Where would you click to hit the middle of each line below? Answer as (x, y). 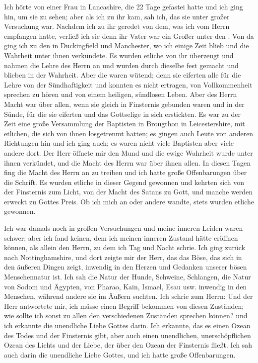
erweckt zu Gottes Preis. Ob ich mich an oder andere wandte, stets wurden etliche (129, 201)
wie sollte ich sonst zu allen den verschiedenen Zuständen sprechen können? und (126, 316)
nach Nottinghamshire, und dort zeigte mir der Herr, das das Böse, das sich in (123, 257)
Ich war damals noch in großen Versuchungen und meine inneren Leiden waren (124, 228)
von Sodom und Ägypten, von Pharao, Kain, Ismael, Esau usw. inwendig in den (126, 286)
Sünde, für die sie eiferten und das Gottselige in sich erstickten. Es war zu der (122, 114)
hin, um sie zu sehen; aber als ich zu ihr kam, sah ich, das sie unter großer (117, 16)
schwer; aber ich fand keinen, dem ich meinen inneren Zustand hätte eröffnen (121, 237)
